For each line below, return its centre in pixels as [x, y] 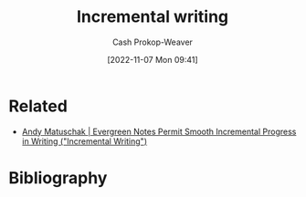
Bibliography [58, 177]
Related [38, 106]
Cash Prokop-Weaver [153, 42]
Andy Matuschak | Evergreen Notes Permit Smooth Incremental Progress [159, 131]
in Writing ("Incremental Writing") [84, 141]
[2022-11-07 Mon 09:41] [153, 59]
